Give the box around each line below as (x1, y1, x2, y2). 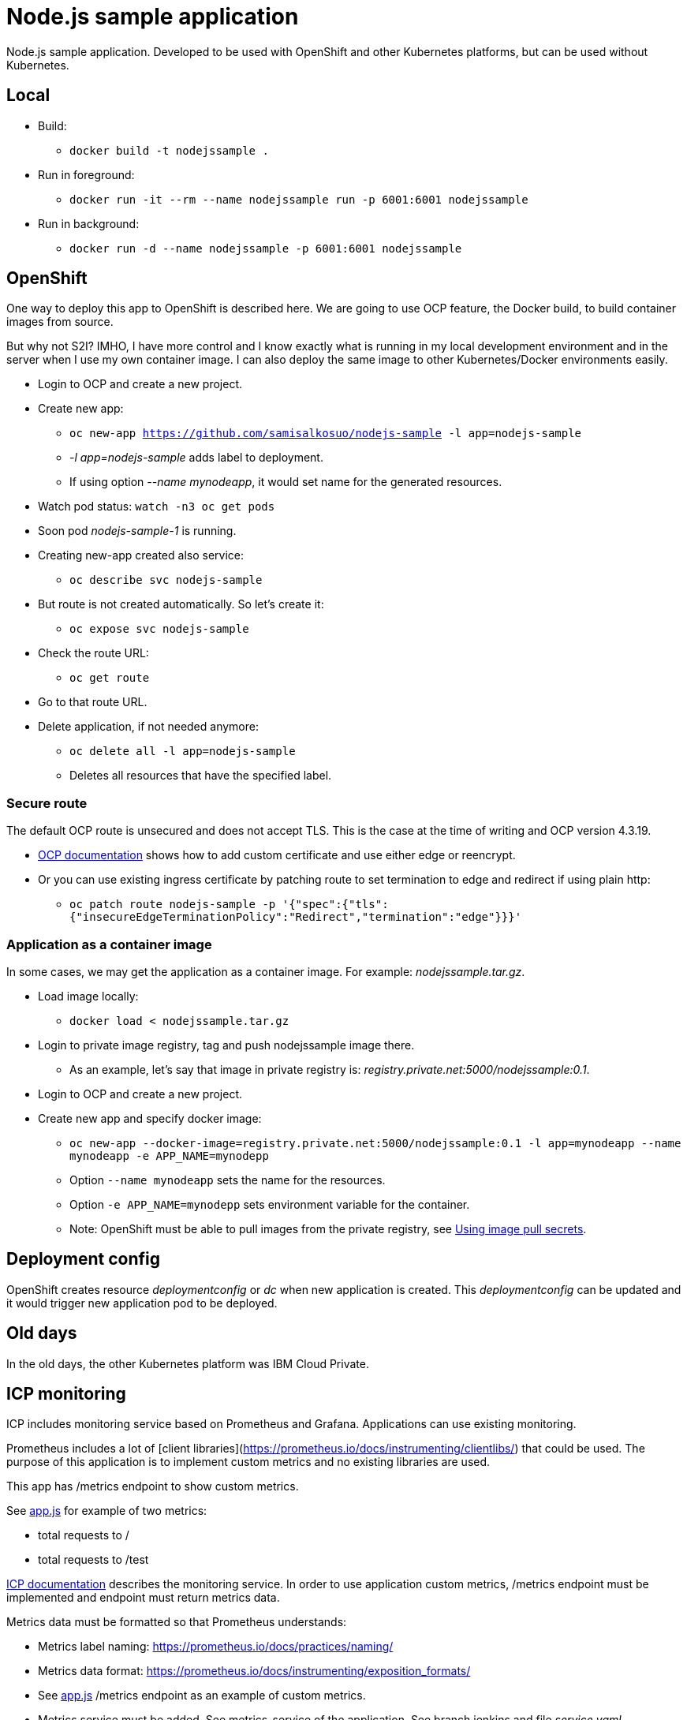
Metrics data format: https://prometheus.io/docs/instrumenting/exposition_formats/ (38, 1664, 471, 1678)
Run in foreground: (38, 167, 135, 181)
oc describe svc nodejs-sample (69, 574, 263, 587)
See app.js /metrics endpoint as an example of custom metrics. (38, 1688, 366, 1703)
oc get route (69, 671, 150, 685)
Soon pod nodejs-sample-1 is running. (38, 524, 237, 538)
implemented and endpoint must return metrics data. (6, 1591, 280, 1605)
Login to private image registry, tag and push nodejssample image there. (38, 1038, 415, 1052)
